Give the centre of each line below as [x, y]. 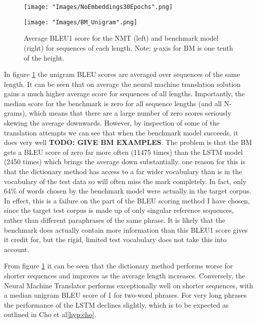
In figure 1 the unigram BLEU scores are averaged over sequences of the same [122, 74]
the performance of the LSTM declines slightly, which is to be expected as [116, 304]
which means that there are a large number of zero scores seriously [130, 113]
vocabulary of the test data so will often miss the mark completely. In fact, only [125, 181]
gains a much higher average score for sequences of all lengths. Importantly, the [125, 94]
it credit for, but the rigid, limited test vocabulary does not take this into [115, 239]
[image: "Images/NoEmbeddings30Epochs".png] [98, 7]
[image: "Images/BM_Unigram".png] [81, 22]
